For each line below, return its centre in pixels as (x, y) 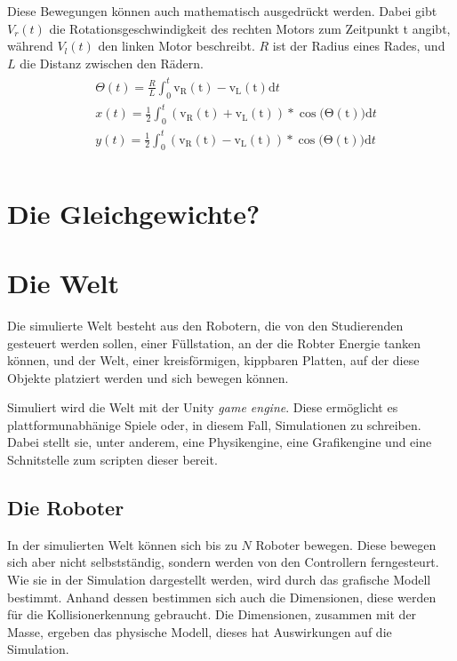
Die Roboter (66, 508)
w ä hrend (30, 46)
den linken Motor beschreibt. (176, 46)
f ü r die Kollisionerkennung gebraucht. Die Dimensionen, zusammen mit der (212, 614)
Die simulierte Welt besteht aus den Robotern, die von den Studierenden (205, 325)
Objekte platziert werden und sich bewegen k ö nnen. (148, 377)
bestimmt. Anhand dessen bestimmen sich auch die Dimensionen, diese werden (222, 597)
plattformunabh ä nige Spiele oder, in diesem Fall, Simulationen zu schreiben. (214, 424)
